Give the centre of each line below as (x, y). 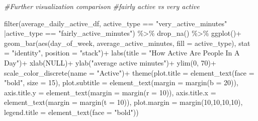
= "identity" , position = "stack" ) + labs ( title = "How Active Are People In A (122, 53)
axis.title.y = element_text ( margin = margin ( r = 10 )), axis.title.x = (110, 92)
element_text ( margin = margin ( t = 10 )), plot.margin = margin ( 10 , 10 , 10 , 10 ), (123, 102)
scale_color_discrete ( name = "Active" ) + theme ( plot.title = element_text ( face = (129, 72)
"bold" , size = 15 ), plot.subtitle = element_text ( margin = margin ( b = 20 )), (121, 82)
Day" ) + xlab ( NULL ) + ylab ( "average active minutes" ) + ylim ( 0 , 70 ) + (110, 62)
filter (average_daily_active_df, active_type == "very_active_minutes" (116, 23)
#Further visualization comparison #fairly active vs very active (102, 6)
